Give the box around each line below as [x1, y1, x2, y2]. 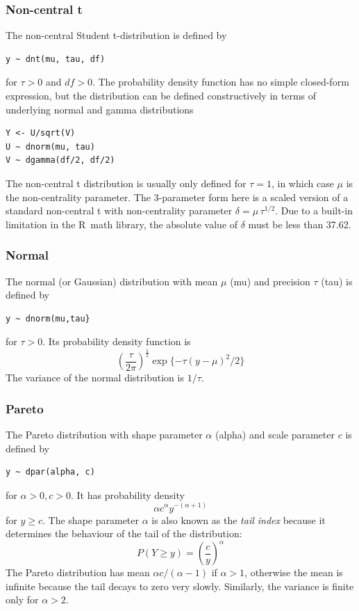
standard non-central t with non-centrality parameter [6, 203, 233, 218]
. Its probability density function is [42, 334, 191, 349]
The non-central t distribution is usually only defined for [6, 175, 247, 190]
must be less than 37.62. [248, 216, 351, 231]
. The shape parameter [42, 512, 140, 527]
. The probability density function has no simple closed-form [92, 74, 349, 89]
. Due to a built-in [275, 203, 353, 218]
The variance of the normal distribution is [6, 370, 184, 385]
